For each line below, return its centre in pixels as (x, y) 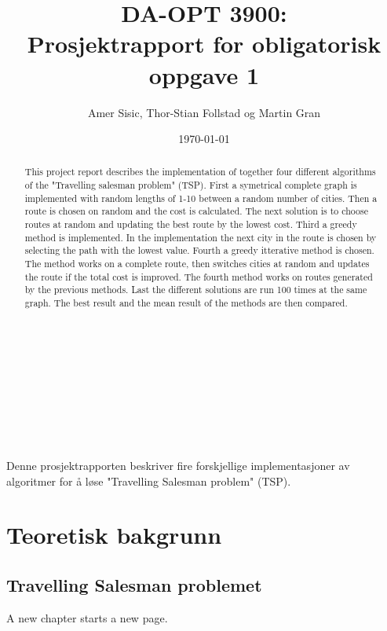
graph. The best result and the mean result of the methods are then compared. (186, 303)
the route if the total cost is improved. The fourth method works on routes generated (199, 276)
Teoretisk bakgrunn (114, 535)
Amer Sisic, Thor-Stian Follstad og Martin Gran (204, 112)
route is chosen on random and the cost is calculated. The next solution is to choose (196, 211)
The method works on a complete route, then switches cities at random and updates (197, 264)
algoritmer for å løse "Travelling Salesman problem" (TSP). (149, 481)
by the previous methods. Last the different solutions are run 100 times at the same (196, 290)
